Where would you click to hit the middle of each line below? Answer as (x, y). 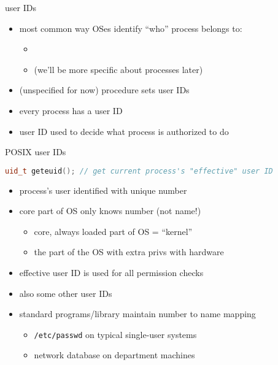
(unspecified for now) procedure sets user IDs (104, 90)
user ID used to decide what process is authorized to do (124, 131)
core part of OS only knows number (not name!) (110, 211)
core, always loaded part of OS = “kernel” (113, 231)
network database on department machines (114, 355)
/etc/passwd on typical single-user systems (115, 334)
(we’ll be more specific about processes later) (118, 69)
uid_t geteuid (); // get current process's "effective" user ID (139, 171)
